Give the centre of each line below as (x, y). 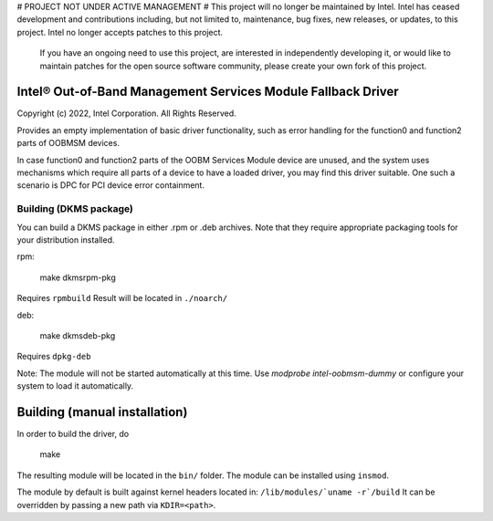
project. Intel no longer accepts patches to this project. (120, 32)
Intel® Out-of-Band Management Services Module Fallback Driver (208, 92)
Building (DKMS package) (75, 209)
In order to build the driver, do (73, 433)
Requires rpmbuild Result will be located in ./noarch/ (122, 298)
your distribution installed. (66, 240)
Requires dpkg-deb (54, 357)
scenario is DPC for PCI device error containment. (111, 185)
